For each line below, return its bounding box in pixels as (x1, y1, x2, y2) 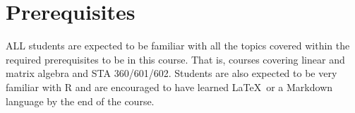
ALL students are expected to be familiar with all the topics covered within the (6, 38, 350, 53)
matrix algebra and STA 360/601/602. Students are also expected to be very (6, 66, 337, 81)
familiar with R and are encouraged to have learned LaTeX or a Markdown (6, 79, 333, 94)
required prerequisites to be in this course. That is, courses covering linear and (6, 52, 345, 66)
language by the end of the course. (6, 93, 155, 108)
